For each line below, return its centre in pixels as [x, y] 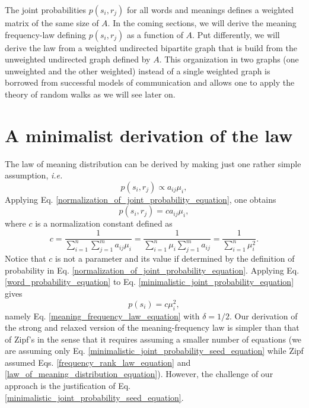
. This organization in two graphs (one [229, 59]
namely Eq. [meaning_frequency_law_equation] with [102, 316]
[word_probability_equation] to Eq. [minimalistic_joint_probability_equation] [149, 282]
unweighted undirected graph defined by [78, 59]
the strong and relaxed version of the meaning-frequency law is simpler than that [152, 327]
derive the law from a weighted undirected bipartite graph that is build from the [151, 47]
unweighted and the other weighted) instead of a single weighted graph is [138, 70]
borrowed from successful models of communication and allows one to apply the [150, 82]
